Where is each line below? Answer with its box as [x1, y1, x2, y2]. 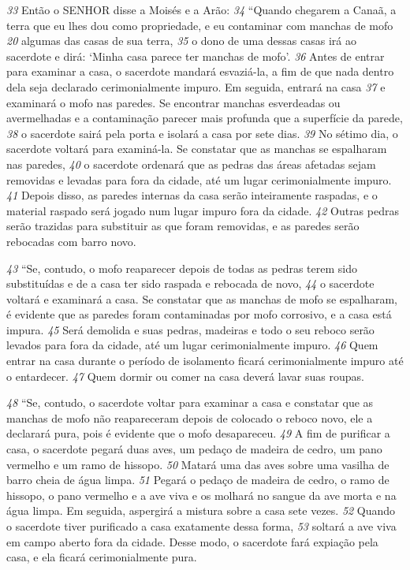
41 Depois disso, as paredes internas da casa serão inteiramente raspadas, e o [6, 187, 378, 203]
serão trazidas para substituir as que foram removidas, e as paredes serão [6, 218, 360, 234]
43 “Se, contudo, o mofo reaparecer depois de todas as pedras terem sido [6, 259, 357, 276]
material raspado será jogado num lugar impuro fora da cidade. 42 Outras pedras [6, 202, 399, 218]
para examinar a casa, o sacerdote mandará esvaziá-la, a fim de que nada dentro [6, 63, 394, 80]
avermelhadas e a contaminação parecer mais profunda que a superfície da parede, [6, 110, 403, 126]
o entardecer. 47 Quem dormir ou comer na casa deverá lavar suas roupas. [6, 367, 364, 384]
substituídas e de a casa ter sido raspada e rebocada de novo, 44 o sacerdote [6, 275, 375, 292]
